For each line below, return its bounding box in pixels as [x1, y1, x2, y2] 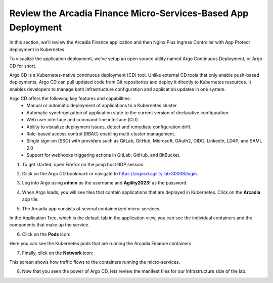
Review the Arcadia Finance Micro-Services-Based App [9, 8, 249, 19]
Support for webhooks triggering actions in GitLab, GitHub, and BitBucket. [26, 152, 180, 158]
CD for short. [9, 63, 36, 69]
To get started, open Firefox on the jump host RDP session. [22, 161, 145, 167]
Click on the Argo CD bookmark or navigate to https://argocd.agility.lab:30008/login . [22, 170, 198, 176]
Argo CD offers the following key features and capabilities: [9, 96, 131, 102]
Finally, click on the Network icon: [22, 250, 94, 256]
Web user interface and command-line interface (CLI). [26, 117, 140, 123]
